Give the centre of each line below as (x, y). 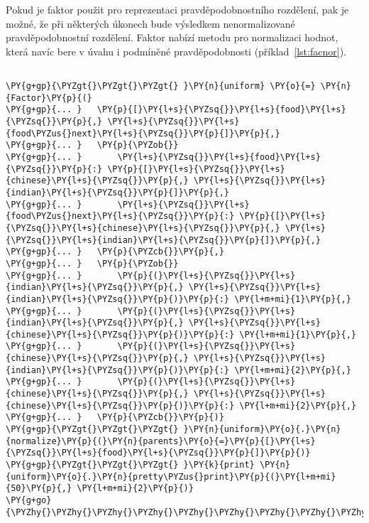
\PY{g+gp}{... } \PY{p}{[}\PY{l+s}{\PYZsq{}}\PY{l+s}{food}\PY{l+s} (176, 110)
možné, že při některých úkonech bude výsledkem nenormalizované (150, 23)
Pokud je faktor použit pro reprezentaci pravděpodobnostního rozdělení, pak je (177, 9)
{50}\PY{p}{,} (39, 489)
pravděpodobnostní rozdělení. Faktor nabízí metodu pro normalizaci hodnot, (172, 37)
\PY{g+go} (29, 500)
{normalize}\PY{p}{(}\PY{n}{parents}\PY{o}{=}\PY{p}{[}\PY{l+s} (161, 441)
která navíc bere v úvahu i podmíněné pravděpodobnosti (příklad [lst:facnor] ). (176, 51)
